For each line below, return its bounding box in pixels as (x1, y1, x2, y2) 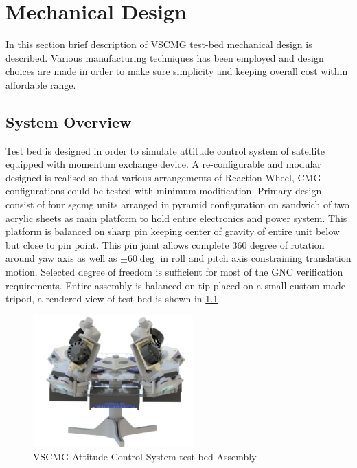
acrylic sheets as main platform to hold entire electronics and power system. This (5, 210, 347, 225)
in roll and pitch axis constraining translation (160, 251, 352, 265)
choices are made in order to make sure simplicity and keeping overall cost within (5, 64, 348, 78)
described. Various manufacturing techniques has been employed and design (5, 50, 324, 65)
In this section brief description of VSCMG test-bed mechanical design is (5, 37, 312, 52)
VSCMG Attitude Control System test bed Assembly (33, 449, 257, 463)
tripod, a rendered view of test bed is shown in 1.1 (5, 291, 218, 306)
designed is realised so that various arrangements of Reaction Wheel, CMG (5, 170, 321, 184)
